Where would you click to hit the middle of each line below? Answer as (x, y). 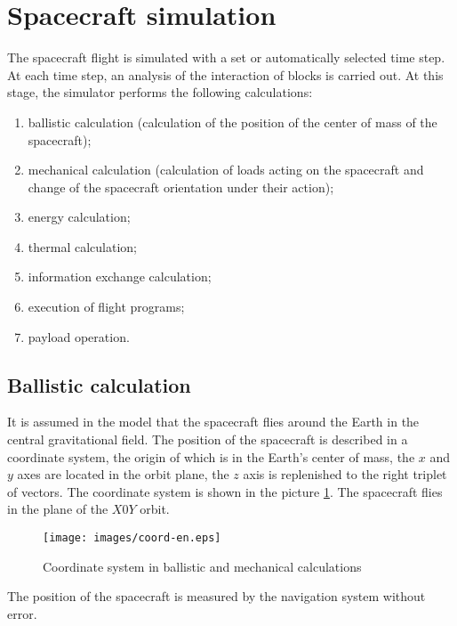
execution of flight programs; (106, 307)
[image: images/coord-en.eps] (132, 538)
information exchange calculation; (120, 276)
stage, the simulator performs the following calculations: (160, 92)
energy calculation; (79, 217)
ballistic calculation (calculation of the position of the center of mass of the (233, 122)
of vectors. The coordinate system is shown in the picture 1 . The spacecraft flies (225, 491)
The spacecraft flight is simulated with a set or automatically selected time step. (226, 57)
